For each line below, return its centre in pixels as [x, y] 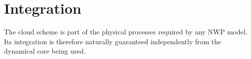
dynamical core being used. [45, 51]
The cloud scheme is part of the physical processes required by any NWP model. [126, 32]
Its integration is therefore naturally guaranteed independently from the [113, 41]
